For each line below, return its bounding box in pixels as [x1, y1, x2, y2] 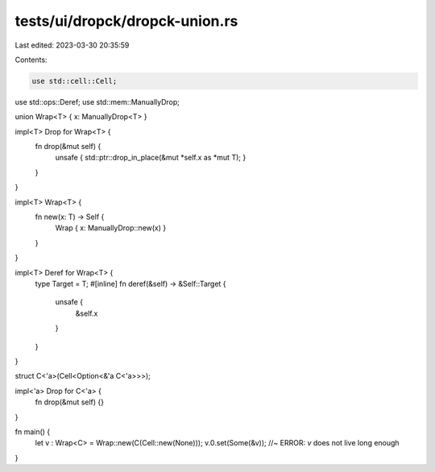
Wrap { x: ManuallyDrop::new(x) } [55, 223, 167, 233]
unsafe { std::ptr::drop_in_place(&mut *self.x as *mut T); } [55, 153, 246, 163]
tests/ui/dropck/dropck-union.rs [14, 12, 238, 30]
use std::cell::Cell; [31, 77, 118, 85]
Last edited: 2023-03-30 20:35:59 [14, 40, 130, 50]
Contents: [14, 55, 48, 64]
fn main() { [14, 427, 51, 437]
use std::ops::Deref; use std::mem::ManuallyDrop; [14, 97, 180, 106]
